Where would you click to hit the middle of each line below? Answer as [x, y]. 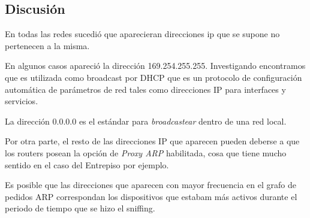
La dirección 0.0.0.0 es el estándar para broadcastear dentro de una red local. [146, 121]
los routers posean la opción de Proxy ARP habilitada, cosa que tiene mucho [146, 152]
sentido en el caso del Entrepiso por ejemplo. [87, 164]
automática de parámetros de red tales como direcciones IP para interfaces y [145, 89]
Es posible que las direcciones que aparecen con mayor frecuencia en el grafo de [151, 185]
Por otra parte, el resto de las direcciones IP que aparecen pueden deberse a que [152, 141]
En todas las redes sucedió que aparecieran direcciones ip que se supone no [142, 34]
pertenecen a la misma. [47, 45]
